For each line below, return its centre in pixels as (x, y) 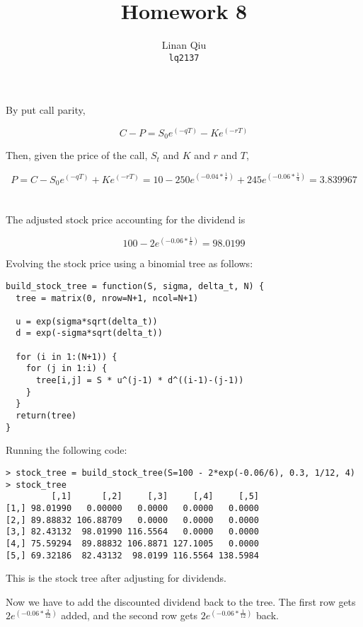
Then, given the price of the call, (77, 155)
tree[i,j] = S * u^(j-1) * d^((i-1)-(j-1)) (140, 381)
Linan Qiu (184, 45)
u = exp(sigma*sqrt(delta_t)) (87, 321)
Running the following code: (67, 450)
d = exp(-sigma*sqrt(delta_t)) (89, 333)
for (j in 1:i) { (67, 369)
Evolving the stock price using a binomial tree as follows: (129, 263)
